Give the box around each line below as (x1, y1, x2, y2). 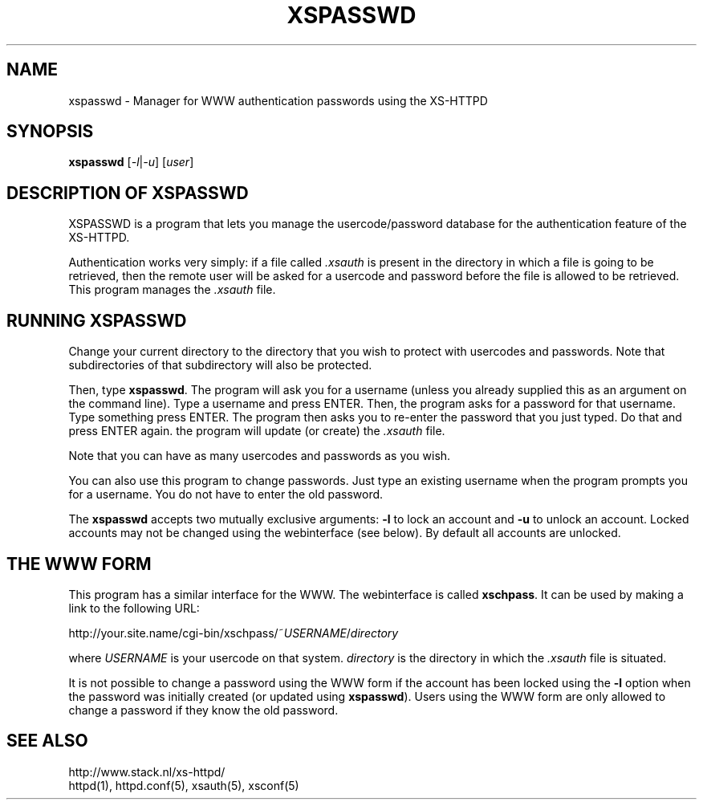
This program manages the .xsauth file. (68, 283, 276, 297)
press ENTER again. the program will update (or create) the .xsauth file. (68, 424, 445, 438)
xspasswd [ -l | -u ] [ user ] (68, 155, 194, 169)
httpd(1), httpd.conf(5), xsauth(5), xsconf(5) (68, 778, 299, 792)
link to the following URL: (68, 600, 200, 615)
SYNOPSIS (6, 121, 94, 142)
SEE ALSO (6, 731, 88, 751)
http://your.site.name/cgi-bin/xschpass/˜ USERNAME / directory (68, 625, 399, 640)
